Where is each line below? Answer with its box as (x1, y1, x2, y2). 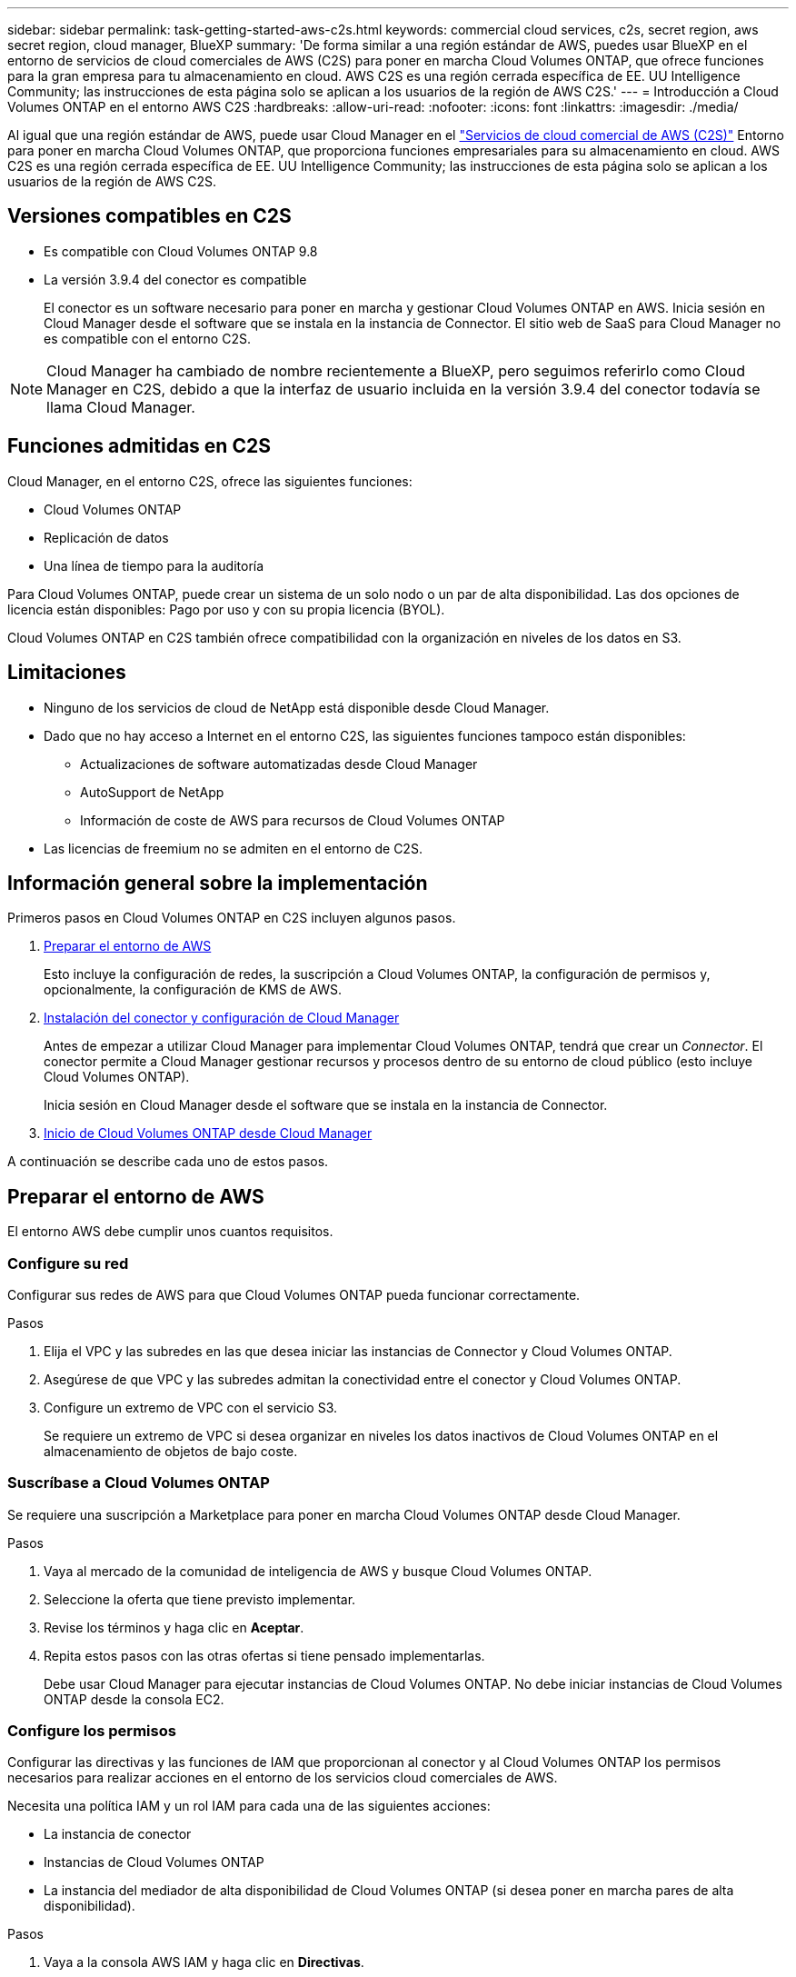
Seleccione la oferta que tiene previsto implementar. (44, 1591, 356, 1607)
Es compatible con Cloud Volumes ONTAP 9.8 (44, 243, 318, 259)
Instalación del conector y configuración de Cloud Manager (44, 1010, 400, 1026)
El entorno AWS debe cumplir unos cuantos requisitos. (7, 1223, 333, 1240)
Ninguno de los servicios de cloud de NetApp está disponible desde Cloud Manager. (44, 699, 550, 715)
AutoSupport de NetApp (80, 784, 224, 800)
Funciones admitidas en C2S (7, 434, 271, 458)
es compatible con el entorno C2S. (44, 330, 251, 346)
